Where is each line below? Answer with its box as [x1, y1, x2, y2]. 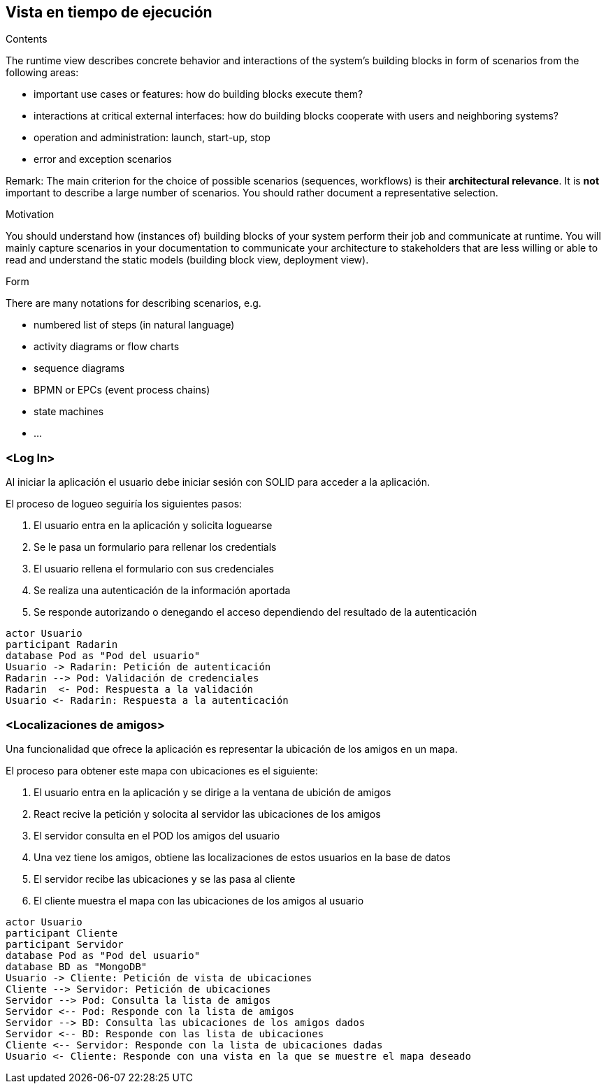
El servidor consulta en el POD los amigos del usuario [34, 829, 280, 842]
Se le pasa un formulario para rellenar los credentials [34, 541, 277, 554]
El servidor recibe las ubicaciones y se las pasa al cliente [34, 872, 296, 885]
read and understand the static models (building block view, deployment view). [6, 254, 369, 266]
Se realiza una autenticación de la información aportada [34, 584, 291, 597]
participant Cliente [6, 927, 118, 939]
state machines [34, 405, 104, 418]
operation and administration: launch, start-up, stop [34, 131, 270, 144]
